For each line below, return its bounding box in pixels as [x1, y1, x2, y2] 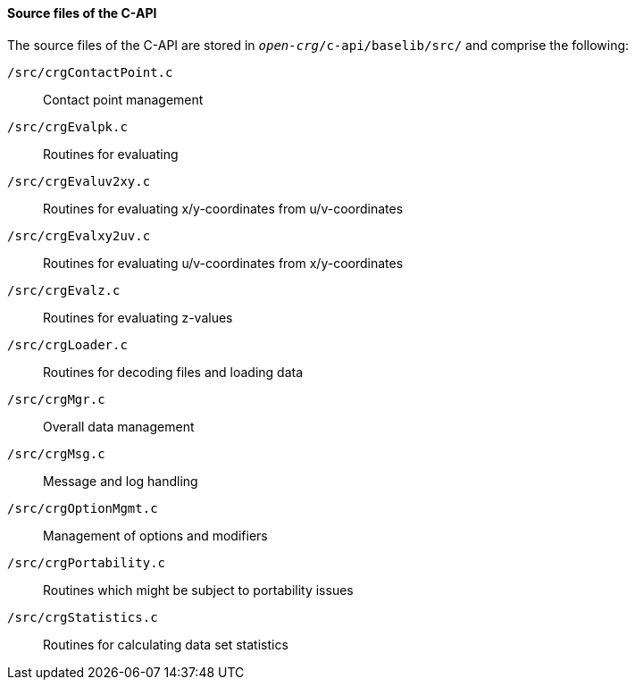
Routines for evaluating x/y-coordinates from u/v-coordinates [43, 200, 404, 216]
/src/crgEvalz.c [7, 282, 121, 297]
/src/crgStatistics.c [7, 609, 158, 624]
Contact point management [43, 91, 204, 107]
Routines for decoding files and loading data [43, 364, 304, 380]
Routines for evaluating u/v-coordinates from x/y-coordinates [43, 255, 404, 271]
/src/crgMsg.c [7, 446, 105, 461]
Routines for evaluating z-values [43, 309, 233, 325]
